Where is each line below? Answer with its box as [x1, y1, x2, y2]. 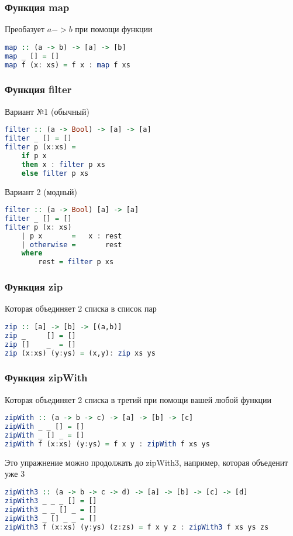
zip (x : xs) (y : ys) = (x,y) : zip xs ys [5, 349, 156, 357]
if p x [21, 151, 47, 160]
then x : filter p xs [21, 160, 105, 169]
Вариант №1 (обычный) [5, 105, 89, 117]
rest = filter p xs [38, 258, 114, 267]
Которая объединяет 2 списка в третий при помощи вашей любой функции [5, 393, 272, 405]
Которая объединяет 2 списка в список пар [5, 302, 157, 315]
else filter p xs [21, 169, 89, 177]
